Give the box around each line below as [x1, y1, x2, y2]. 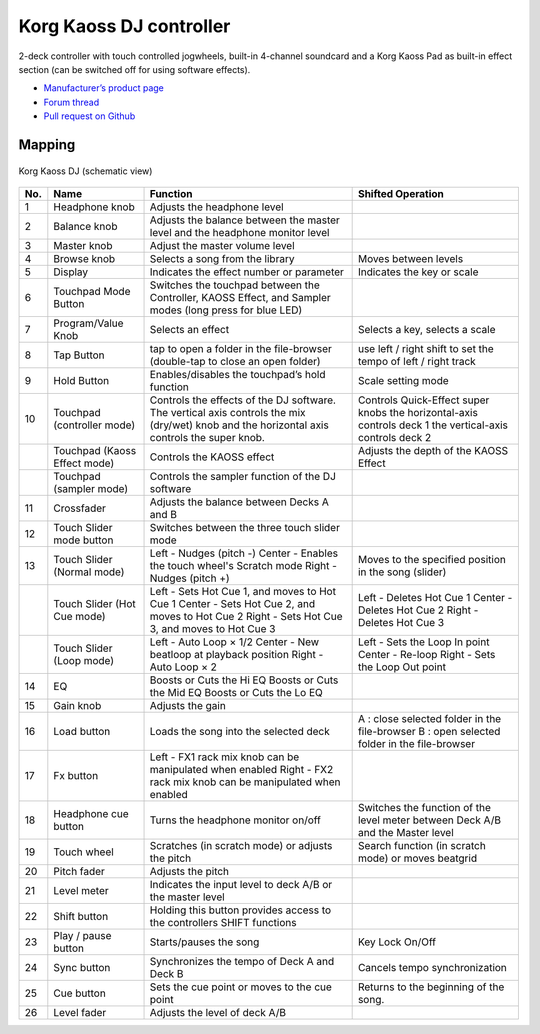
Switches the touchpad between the [149, 278, 320, 292]
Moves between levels [357, 251, 464, 265]
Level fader [53, 1005, 107, 1019]
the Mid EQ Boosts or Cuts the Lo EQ [149, 685, 324, 699]
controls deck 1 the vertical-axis [357, 418, 509, 432]
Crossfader [53, 501, 107, 515]
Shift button [53, 909, 109, 923]
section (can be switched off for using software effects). [18, 63, 251, 75]
